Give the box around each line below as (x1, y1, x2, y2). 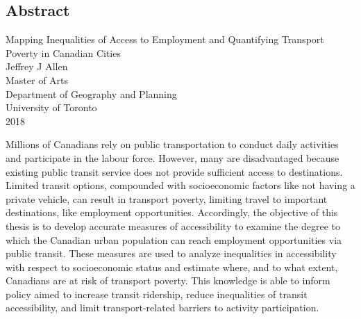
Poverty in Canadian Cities (6, 45, 121, 60)
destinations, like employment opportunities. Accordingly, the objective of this (6, 205, 338, 220)
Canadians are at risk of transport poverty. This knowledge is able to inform (6, 273, 330, 288)
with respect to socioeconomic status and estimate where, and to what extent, (6, 259, 338, 274)
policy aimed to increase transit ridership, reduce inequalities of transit (6, 286, 308, 301)
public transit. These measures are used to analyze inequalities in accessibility (6, 246, 337, 261)
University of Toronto (6, 100, 97, 115)
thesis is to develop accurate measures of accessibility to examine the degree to (6, 218, 341, 233)
